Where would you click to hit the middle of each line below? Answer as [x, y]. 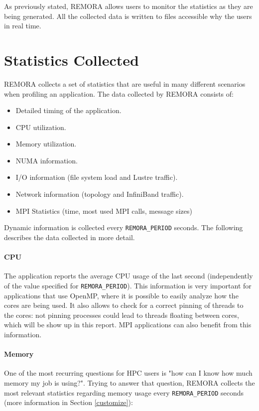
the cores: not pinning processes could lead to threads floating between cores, [122, 315]
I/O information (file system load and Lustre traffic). [97, 177]
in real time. [23, 26]
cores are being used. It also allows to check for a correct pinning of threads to [124, 305]
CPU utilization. [41, 127]
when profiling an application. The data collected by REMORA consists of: [119, 93]
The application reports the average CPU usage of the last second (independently [129, 276]
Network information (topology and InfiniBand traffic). [100, 194]
